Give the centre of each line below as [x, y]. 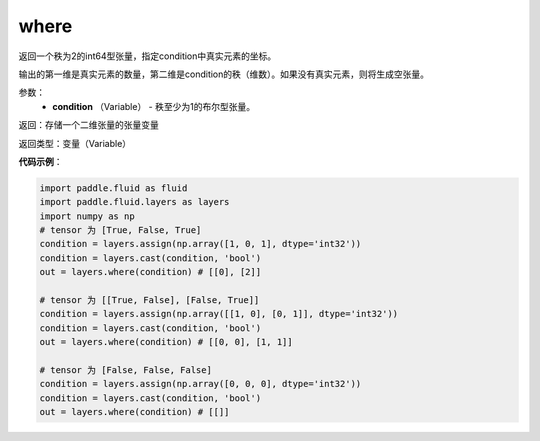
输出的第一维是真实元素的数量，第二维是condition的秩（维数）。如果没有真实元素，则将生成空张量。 [224, 74]
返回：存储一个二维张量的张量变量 [88, 125]
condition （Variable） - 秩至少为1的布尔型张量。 [153, 106]
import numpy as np [87, 216]
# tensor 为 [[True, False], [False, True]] [149, 300]
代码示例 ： [40, 161]
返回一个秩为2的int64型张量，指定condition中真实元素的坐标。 [147, 56]
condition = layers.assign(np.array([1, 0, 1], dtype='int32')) [200, 244]
